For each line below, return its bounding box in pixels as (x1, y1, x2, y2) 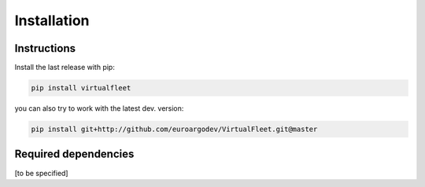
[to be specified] (14, 168, 68, 178)
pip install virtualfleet (31, 83, 131, 93)
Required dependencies (14, 148, 135, 161)
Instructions (14, 42, 76, 55)
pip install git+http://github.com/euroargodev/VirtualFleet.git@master (31, 125, 318, 134)
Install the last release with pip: (14, 63, 116, 72)
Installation (14, 12, 90, 29)
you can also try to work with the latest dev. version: (14, 104, 184, 113)
